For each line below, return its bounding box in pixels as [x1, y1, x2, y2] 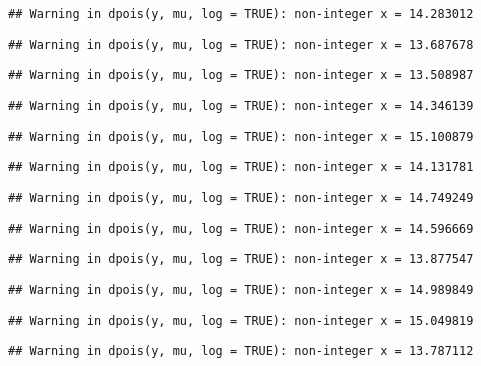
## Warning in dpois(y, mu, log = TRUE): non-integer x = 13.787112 [8, 344, 474, 359]
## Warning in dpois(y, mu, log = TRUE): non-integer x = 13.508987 [8, 68, 474, 83]
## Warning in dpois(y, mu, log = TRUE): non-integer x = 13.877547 [8, 252, 474, 267]
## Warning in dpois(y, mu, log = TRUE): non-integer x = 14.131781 [8, 160, 474, 175]
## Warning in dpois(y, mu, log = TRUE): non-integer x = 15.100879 [8, 129, 474, 144]
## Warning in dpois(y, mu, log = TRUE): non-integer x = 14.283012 [8, 7, 474, 21]
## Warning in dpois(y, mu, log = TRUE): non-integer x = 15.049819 [8, 313, 474, 328]
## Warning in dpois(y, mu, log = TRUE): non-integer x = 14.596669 [8, 221, 474, 236]
